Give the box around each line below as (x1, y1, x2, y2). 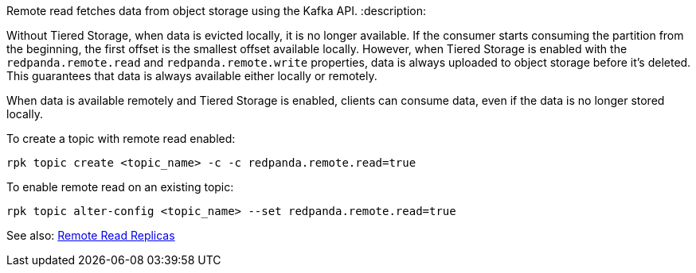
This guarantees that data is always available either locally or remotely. (6, 69, 377, 83)
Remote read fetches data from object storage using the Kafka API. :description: (6, 4, 427, 17)
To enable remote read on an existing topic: (6, 180, 234, 194)
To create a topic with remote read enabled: (6, 132, 236, 145)
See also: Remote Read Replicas (6, 229, 175, 242)
